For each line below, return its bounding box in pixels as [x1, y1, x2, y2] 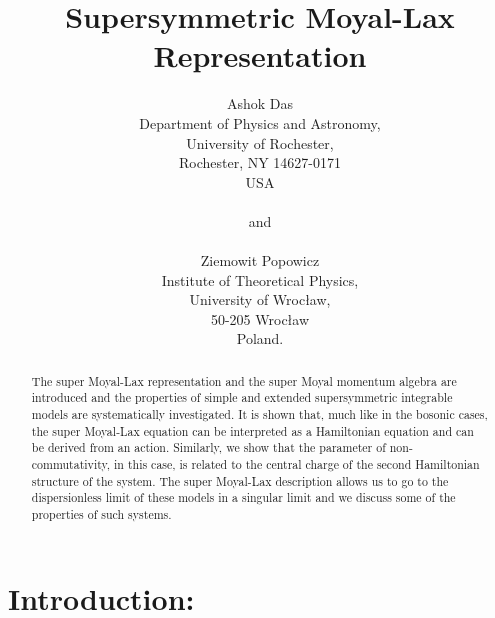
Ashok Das [226, 93, 294, 114]
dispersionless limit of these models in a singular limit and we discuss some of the [31, 489, 456, 506]
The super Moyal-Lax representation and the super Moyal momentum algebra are [31, 372, 457, 389]
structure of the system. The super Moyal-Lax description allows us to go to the [31, 472, 449, 489]
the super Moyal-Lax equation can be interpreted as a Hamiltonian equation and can [31, 422, 474, 439]
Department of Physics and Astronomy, [139, 112, 381, 133]
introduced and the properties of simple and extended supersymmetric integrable [31, 389, 453, 406]
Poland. [236, 328, 284, 349]
